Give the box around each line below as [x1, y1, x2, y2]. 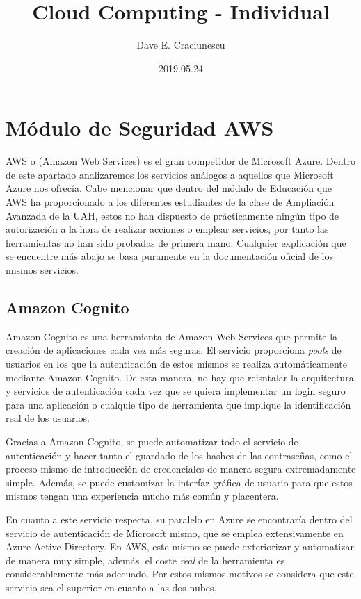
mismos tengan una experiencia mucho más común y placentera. [6, 489, 279, 503]
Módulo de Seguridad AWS [6, 113, 274, 142]
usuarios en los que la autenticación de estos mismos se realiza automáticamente [6, 356, 347, 370]
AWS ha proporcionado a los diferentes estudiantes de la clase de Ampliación [6, 195, 335, 209]
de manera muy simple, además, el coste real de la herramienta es [6, 552, 285, 567]
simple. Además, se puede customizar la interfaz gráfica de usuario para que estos [6, 475, 353, 489]
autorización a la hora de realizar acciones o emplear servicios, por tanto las [6, 222, 329, 236]
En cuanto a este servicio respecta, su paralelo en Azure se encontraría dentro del [6, 511, 353, 526]
